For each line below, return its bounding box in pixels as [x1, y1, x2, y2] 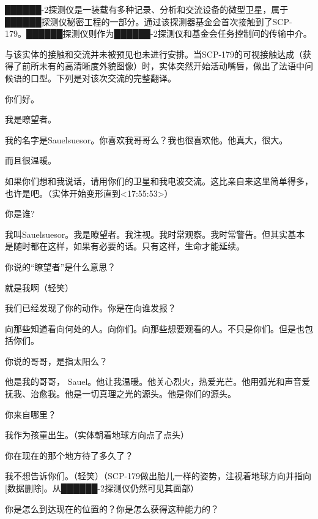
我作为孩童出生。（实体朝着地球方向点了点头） [5, 428, 189, 441]
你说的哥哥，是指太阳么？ [5, 354, 108, 367]
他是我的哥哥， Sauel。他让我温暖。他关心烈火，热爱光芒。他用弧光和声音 [5, 375, 302, 388]
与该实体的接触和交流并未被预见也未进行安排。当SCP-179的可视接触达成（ [5, 47, 303, 60]
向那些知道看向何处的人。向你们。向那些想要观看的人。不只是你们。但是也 [5, 322, 305, 335]
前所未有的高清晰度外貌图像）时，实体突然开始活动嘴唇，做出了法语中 [21, 59, 305, 72]
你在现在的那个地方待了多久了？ [5, 449, 133, 461]
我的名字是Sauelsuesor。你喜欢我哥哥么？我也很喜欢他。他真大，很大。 [5, 133, 288, 146]
